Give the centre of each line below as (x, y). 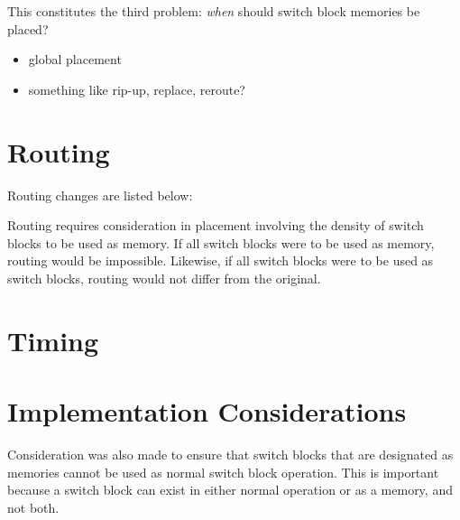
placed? (28, 28)
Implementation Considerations (207, 411)
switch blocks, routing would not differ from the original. (164, 278)
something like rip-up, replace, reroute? (137, 89)
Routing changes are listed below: (100, 195)
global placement (75, 59)
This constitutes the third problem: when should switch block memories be (214, 11)
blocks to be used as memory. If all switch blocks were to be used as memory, (221, 242)
